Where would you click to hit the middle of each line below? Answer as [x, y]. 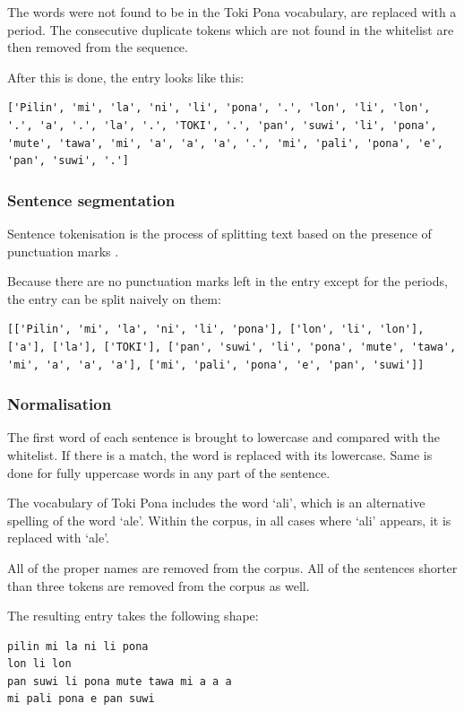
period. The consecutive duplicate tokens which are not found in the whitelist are [231, 29]
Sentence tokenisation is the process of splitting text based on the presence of [219, 233]
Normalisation [60, 404]
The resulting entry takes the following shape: [133, 616]
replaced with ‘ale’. [58, 538]
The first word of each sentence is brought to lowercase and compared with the [224, 437]
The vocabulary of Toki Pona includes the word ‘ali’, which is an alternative [216, 503]
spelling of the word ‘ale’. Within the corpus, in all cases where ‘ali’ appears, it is [229, 520]
